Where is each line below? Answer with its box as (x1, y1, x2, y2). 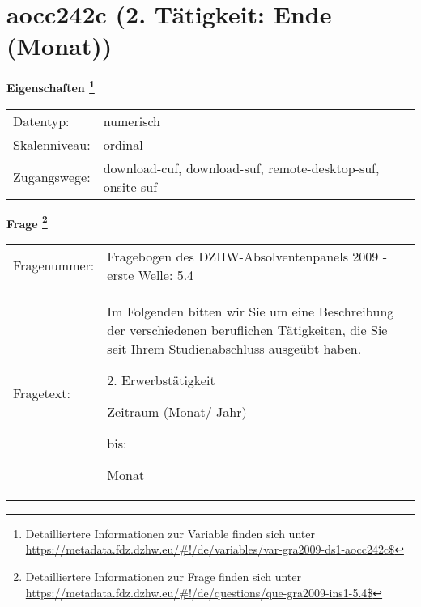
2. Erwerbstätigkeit (107, 370, 215, 389)
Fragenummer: (13, 256, 95, 275)
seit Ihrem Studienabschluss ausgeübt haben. (107, 338, 362, 358)
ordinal (103, 134, 143, 154)
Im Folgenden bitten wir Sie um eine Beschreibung (107, 301, 394, 320)
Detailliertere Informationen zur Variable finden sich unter (25, 524, 315, 541)
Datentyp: (13, 111, 70, 130)
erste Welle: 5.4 (107, 265, 194, 284)
